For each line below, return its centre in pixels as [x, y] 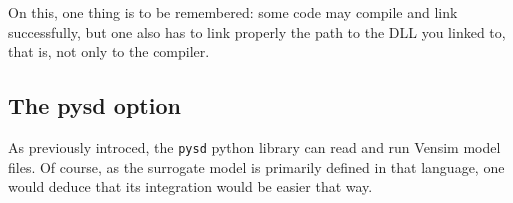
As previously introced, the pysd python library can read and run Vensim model [254, 146]
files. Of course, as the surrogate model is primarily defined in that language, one [256, 166]
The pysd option [94, 105]
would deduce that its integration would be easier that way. [190, 186]
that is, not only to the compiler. [109, 51]
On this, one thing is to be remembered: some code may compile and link [233, 12]
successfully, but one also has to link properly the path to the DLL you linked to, [257, 31]
